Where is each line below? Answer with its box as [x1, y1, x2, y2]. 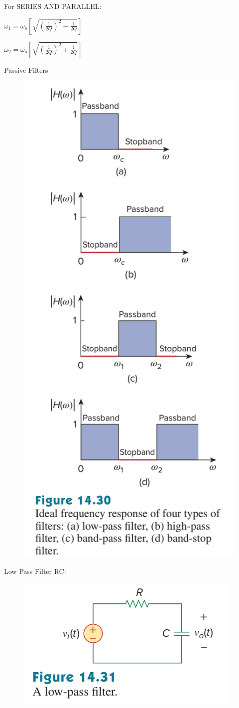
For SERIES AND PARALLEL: [4, 1, 102, 11]
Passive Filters [4, 64, 48, 75]
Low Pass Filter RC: [4, 566, 66, 576]
